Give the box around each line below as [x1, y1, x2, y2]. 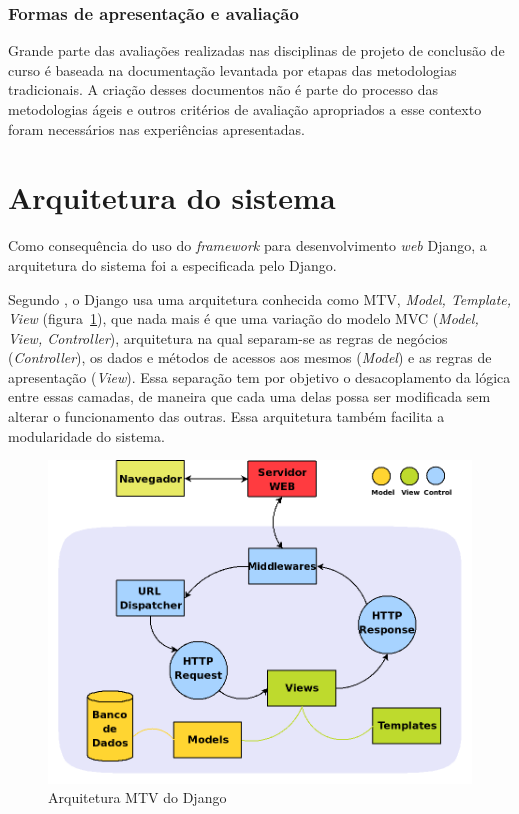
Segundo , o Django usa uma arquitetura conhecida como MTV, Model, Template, [8, 288, 512, 309]
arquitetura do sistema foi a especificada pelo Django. [8, 254, 337, 275]
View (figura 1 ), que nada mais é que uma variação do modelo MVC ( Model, [8, 308, 479, 329]
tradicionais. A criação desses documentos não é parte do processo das [8, 79, 439, 100]
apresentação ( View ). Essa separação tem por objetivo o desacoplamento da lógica [8, 366, 511, 387]
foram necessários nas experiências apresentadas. [8, 118, 305, 139]
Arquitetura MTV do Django [48, 787, 227, 808]
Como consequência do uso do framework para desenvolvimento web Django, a [8, 235, 487, 256]
